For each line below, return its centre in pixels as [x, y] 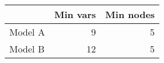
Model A [27, 32]
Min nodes [130, 14]
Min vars [75, 14]
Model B [27, 49]
